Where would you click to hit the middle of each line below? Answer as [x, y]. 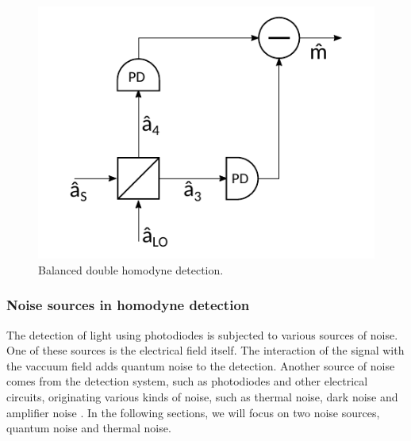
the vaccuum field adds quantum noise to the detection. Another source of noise [201, 365]
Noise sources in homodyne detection [128, 305]
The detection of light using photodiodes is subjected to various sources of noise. [202, 334]
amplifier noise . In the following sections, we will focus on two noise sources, [193, 412]
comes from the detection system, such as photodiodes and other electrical [187, 381]
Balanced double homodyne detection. [131, 269]
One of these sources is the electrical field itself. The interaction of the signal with [205, 350]
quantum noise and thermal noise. [89, 428]
